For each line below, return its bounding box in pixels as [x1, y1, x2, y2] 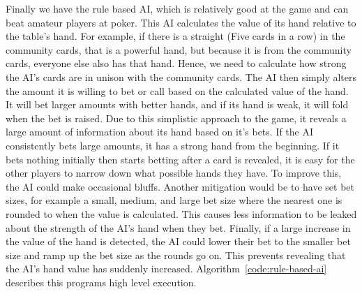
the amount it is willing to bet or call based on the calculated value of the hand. [6, 83, 349, 98]
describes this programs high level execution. [6, 274, 197, 289]
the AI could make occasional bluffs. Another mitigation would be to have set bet [6, 179, 354, 193]
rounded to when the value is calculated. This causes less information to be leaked [6, 206, 357, 221]
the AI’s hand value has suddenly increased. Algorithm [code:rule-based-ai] [6, 261, 327, 276]
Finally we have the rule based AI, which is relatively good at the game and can [6, 1, 349, 15]
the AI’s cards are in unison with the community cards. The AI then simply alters [6, 69, 357, 84]
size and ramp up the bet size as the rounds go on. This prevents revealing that [6, 247, 346, 262]
